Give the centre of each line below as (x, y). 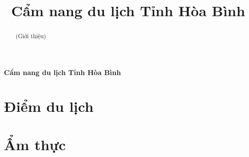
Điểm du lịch (49, 106)
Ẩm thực (35, 144)
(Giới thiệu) (31, 36)
